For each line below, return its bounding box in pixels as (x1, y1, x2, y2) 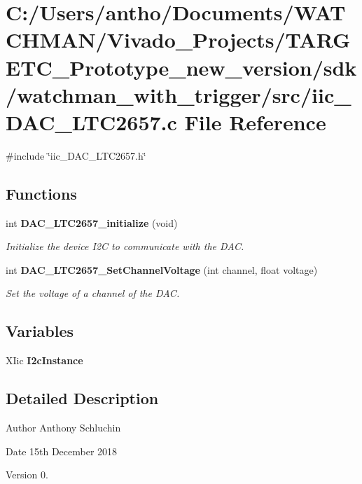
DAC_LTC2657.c (6, 107, 177, 136)
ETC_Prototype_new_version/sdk (6, 53, 357, 81)
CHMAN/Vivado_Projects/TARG (6, 25, 351, 54)
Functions (6, 182, 77, 204)
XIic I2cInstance (6, 353, 83, 368)
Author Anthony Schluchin (6, 420, 121, 435)
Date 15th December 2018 (6, 443, 118, 458)
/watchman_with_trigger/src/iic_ (6, 80, 351, 109)
